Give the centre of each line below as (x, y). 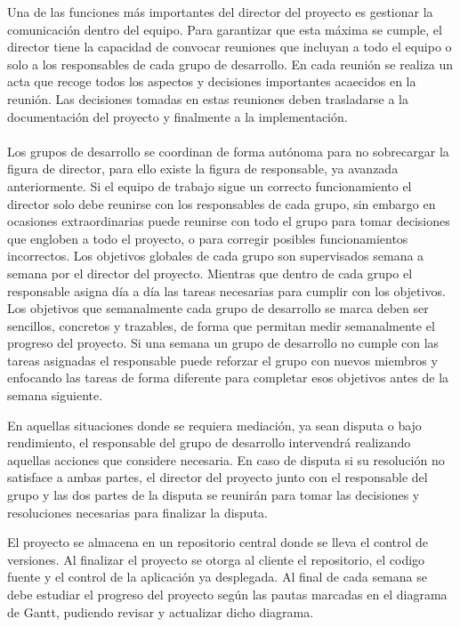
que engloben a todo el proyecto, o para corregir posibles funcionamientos (208, 238)
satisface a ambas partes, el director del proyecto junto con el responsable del (218, 477)
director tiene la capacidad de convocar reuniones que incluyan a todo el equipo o (230, 47)
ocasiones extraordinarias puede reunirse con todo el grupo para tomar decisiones (229, 221)
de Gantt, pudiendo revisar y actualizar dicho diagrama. (161, 611)
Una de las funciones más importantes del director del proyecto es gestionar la (220, 12)
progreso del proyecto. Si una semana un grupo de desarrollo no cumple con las (223, 343)
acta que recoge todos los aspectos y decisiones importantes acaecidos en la (212, 81)
